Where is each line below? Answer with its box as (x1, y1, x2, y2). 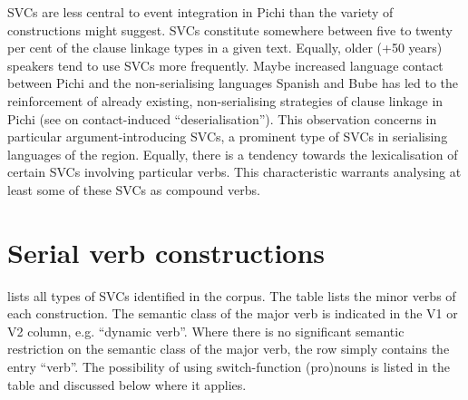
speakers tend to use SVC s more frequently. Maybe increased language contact (7, 55, 444, 74)
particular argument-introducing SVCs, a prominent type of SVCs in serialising (7, 127, 448, 146)
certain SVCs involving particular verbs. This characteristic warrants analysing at (7, 162, 462, 181)
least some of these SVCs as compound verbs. (7, 180, 260, 199)
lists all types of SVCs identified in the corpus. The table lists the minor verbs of (7, 286, 456, 305)
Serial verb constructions (7, 233, 326, 270)
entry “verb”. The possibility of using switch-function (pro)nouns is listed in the (7, 357, 450, 376)
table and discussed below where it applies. (7, 375, 247, 394)
